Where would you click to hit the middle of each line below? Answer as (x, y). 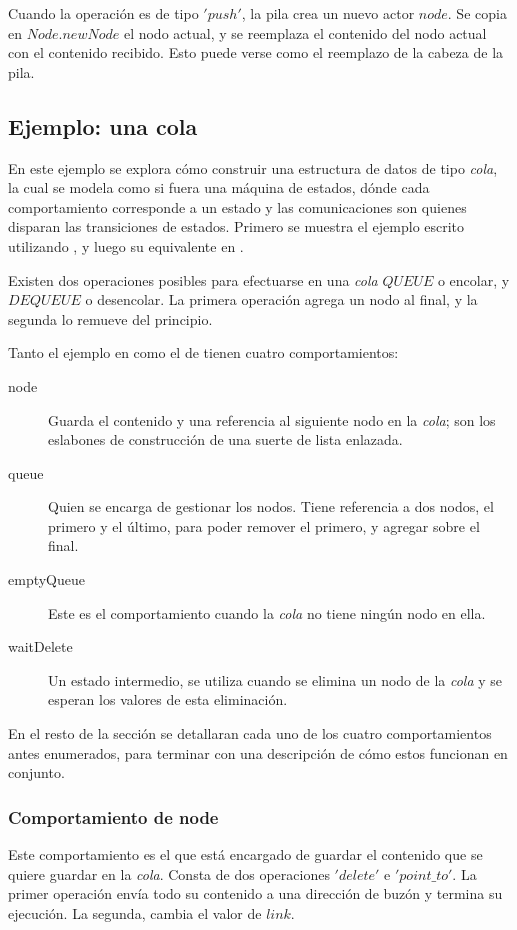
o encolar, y (473, 279)
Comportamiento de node (113, 816)
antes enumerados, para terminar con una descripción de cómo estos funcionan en (258, 752)
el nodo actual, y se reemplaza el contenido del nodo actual (305, 32)
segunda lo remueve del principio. (110, 318)
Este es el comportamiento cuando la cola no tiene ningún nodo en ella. (267, 612)
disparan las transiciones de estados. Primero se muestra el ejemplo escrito (236, 226)
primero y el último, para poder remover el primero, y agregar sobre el (264, 525)
